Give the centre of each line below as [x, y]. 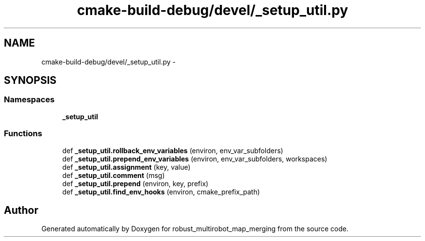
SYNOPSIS [30, 80]
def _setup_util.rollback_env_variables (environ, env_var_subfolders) [173, 150]
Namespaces [29, 100]
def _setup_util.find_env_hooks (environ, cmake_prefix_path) [161, 192]
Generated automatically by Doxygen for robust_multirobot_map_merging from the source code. [195, 229]
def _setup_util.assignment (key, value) [126, 167]
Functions [23, 134]
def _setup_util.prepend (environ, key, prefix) [135, 183]
